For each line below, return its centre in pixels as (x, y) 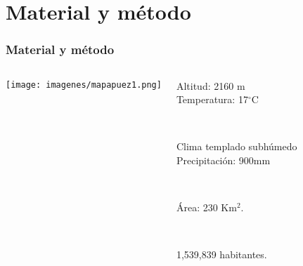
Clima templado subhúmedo (237, 146)
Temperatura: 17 (212, 99)
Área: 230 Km (206, 207)
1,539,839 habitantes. (221, 254)
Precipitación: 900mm (223, 160)
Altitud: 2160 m (211, 85)
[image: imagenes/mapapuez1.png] (84, 85)
